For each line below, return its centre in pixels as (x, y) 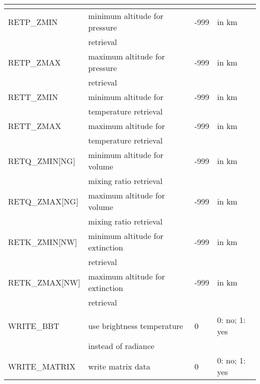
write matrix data (119, 366)
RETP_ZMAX (34, 62)
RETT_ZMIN (33, 97)
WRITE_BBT (34, 325)
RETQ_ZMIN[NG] (42, 160)
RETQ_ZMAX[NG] (43, 201)
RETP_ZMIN (33, 21)
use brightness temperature (136, 325)
